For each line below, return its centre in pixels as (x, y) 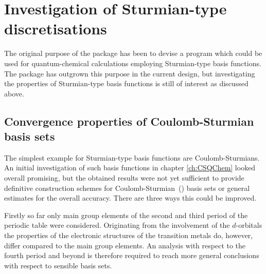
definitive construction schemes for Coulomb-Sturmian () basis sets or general (127, 188)
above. (14, 93)
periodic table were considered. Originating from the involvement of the (117, 225)
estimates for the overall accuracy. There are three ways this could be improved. (130, 198)
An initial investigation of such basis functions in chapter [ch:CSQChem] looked (130, 168)
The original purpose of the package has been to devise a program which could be (133, 53)
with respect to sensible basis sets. (58, 265)
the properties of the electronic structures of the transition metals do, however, (129, 235)
